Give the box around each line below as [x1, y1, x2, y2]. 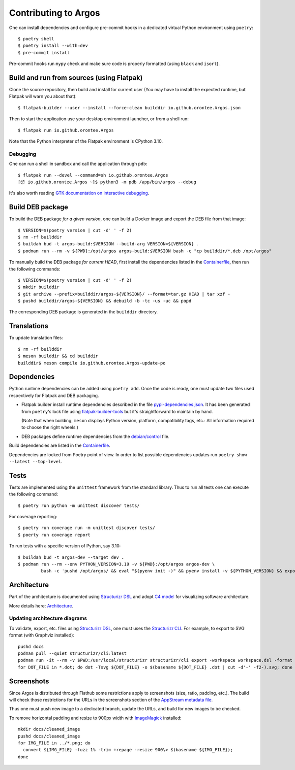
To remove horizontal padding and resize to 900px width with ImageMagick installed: [9, 715, 182, 721]
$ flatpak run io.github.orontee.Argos [18, 127, 114, 133]
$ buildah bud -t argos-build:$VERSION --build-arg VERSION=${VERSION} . [18, 241, 200, 247]
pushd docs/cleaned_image [18, 733, 81, 739]
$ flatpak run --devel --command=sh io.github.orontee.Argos [18, 172, 168, 178]
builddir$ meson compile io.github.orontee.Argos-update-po [18, 360, 166, 366]
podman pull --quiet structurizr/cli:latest [18, 651, 127, 656]
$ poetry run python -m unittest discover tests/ [18, 502, 140, 508]
